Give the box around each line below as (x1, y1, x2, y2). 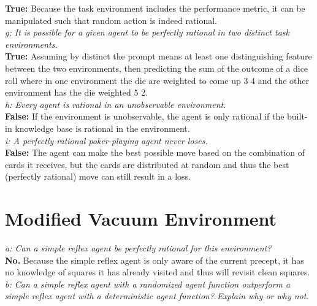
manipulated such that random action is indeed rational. (5, 13, 217, 26)
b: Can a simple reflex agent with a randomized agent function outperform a (5, 277, 291, 290)
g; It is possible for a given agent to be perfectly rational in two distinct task (5, 26, 289, 39)
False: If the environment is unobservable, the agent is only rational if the (5, 110, 285, 123)
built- (287, 110, 308, 123)
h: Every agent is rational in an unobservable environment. (5, 98, 226, 110)
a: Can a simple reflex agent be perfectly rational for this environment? (5, 242, 272, 254)
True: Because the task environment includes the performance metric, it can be (5, 2, 305, 14)
